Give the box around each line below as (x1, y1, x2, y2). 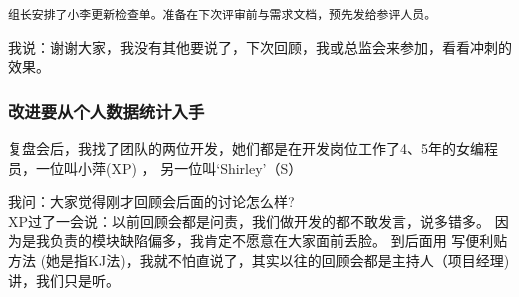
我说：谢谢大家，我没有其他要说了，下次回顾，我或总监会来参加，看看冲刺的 (8, 36, 512, 57)
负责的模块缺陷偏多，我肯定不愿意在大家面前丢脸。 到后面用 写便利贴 (49, 230, 508, 251)
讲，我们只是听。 (8, 269, 120, 290)
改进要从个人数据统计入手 (8, 98, 205, 123)
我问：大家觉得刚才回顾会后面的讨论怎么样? (8, 191, 295, 212)
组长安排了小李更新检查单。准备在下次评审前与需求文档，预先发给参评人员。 (8, 8, 437, 22)
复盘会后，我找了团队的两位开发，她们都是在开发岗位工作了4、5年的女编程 (8, 138, 498, 159)
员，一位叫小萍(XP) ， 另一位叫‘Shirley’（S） (8, 157, 303, 178)
